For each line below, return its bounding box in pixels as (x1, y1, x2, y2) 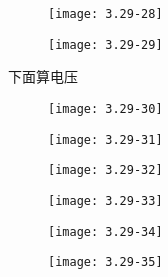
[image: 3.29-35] (48, 255, 163, 270)
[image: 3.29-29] (48, 37, 163, 52)
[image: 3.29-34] (48, 224, 163, 239)
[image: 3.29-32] (48, 163, 163, 178)
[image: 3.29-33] (48, 193, 163, 208)
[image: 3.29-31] (48, 132, 163, 147)
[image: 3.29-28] (48, 7, 163, 21)
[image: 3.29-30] (48, 101, 163, 116)
